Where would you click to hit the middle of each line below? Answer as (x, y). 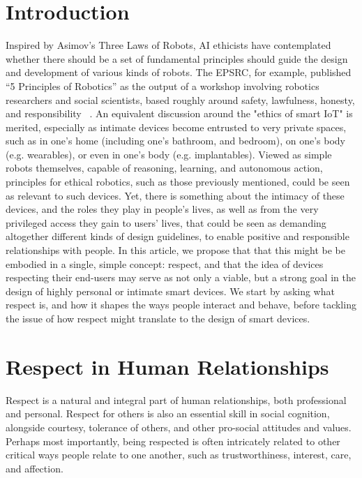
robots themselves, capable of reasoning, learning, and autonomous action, (164, 168)
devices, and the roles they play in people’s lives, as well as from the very (162, 209)
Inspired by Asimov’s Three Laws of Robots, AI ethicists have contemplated (168, 45)
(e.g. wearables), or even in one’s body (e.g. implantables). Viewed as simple (169, 154)
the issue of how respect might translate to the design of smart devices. (158, 318)
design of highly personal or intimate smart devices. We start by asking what (170, 291)
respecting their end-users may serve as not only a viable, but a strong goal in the (181, 277)
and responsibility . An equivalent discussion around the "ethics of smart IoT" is (179, 113)
